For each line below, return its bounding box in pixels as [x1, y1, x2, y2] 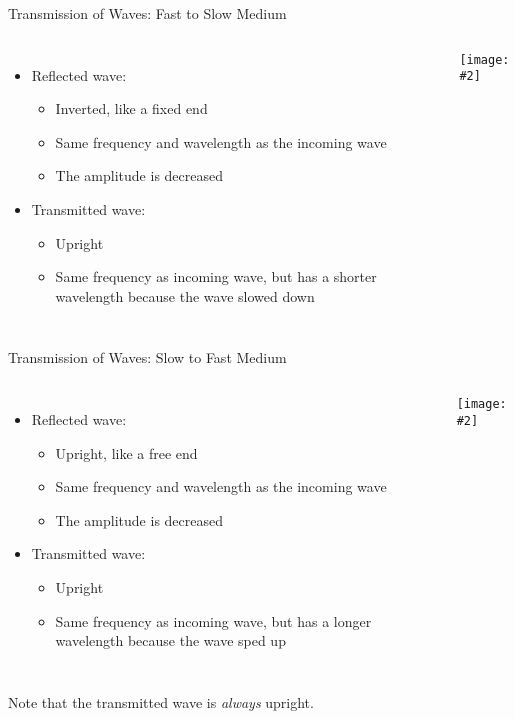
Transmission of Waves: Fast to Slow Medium [8, 3, 287, 23]
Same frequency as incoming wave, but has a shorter [55, 266, 377, 287]
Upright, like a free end [55, 442, 198, 463]
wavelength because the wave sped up [55, 630, 286, 651]
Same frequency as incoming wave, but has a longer [55, 610, 372, 631]
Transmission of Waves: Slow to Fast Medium [8, 347, 287, 368]
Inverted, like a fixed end [55, 98, 208, 119]
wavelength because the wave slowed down [55, 285, 315, 306]
